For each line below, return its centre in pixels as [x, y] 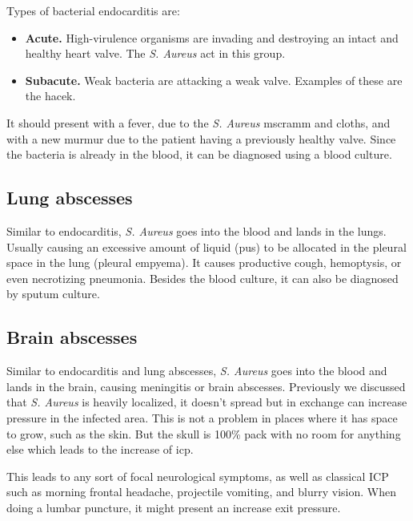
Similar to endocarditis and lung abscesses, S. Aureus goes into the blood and [197, 371]
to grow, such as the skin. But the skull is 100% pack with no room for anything [204, 433]
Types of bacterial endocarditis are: [93, 10]
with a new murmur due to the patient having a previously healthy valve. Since [201, 138]
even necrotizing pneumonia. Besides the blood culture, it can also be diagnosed [202, 278]
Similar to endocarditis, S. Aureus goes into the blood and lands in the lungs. [196, 230]
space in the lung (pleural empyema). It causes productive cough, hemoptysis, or [204, 263]
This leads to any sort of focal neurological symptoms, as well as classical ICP [198, 476]
